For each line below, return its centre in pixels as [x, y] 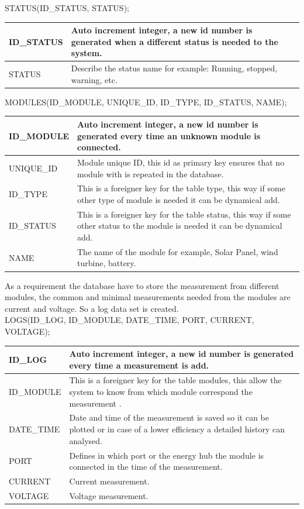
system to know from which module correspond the [161, 392]
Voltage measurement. [109, 495]
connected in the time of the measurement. [146, 467]
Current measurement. [109, 481]
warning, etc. [94, 79]
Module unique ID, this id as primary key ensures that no [181, 162]
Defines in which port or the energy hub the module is [167, 455]
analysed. [86, 440]
